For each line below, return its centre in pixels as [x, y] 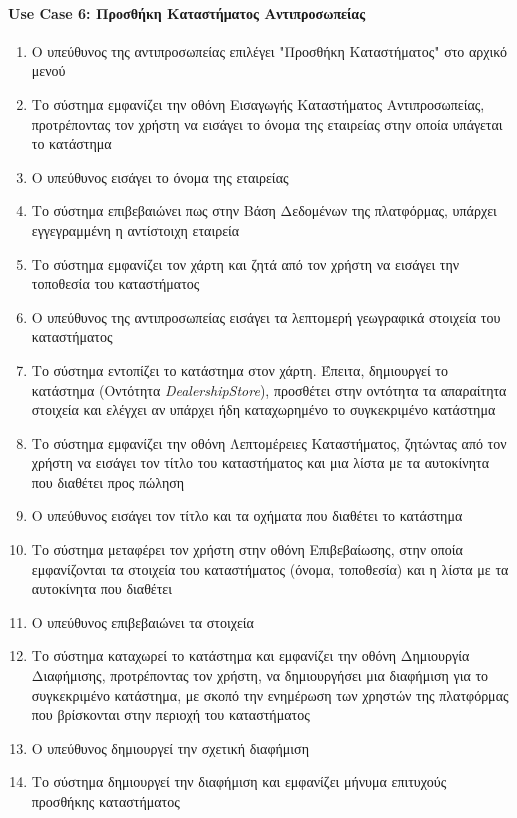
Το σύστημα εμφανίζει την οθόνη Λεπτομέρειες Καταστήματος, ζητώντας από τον [269, 442]
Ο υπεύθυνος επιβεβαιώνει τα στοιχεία [142, 621]
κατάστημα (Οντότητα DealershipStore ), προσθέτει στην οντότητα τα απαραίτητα [269, 389]
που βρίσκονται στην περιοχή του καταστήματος [170, 714]
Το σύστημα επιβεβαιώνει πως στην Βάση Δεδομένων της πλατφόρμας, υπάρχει [264, 210]
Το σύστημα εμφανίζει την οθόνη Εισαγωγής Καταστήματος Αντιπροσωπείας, [258, 103]
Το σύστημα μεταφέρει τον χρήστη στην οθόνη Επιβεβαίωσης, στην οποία [247, 549]
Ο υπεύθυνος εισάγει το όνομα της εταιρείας [160, 176]
